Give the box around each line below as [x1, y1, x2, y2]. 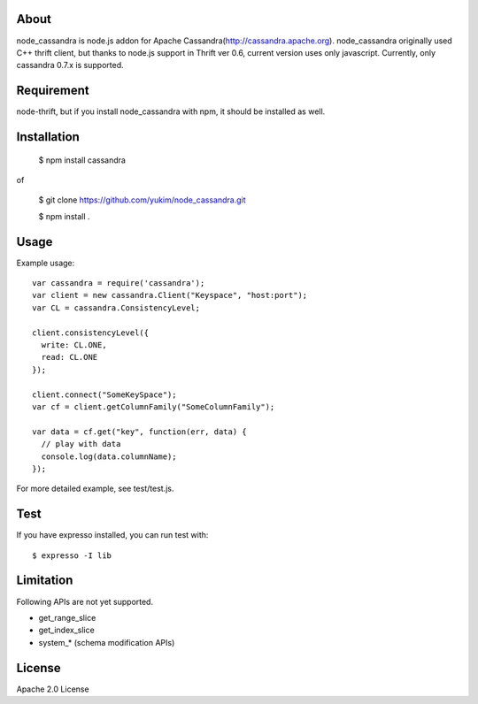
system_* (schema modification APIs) [38, 637, 175, 647]
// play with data [41, 439, 121, 449]
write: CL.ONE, [41, 341, 107, 350]
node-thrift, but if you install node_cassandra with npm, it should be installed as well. [16, 106, 326, 117]
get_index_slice [38, 624, 95, 636]
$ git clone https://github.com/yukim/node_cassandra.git [38, 195, 247, 205]
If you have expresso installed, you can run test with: [16, 530, 209, 540]
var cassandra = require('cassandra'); [32, 279, 205, 288]
